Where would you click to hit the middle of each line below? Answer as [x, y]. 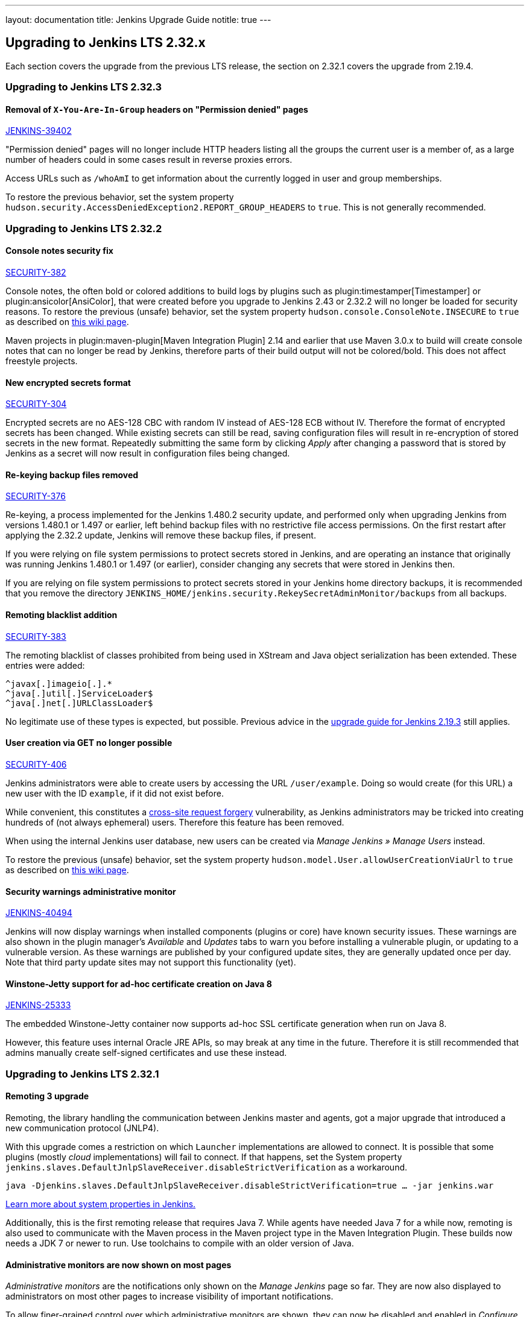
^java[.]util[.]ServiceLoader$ [79, 693]
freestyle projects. [42, 361]
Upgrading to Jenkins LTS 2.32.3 [84, 87]
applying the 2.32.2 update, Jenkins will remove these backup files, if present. [161, 535]
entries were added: [45, 665]
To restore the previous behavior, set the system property [120, 197]
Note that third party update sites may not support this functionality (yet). [151, 962]
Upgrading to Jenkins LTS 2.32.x [106, 43]
